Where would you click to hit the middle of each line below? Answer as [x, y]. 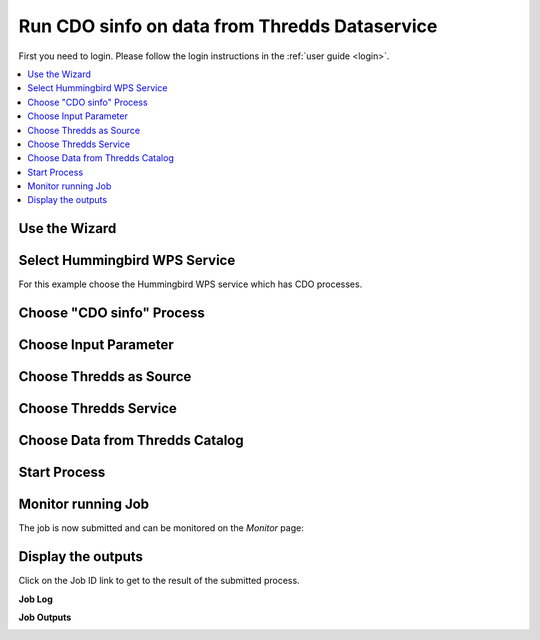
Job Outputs [45, 617]
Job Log [36, 599]
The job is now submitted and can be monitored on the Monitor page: [161, 528]
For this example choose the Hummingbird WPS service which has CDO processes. [190, 284]
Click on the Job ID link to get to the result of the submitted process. [159, 581]
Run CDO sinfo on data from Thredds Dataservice [228, 26]
